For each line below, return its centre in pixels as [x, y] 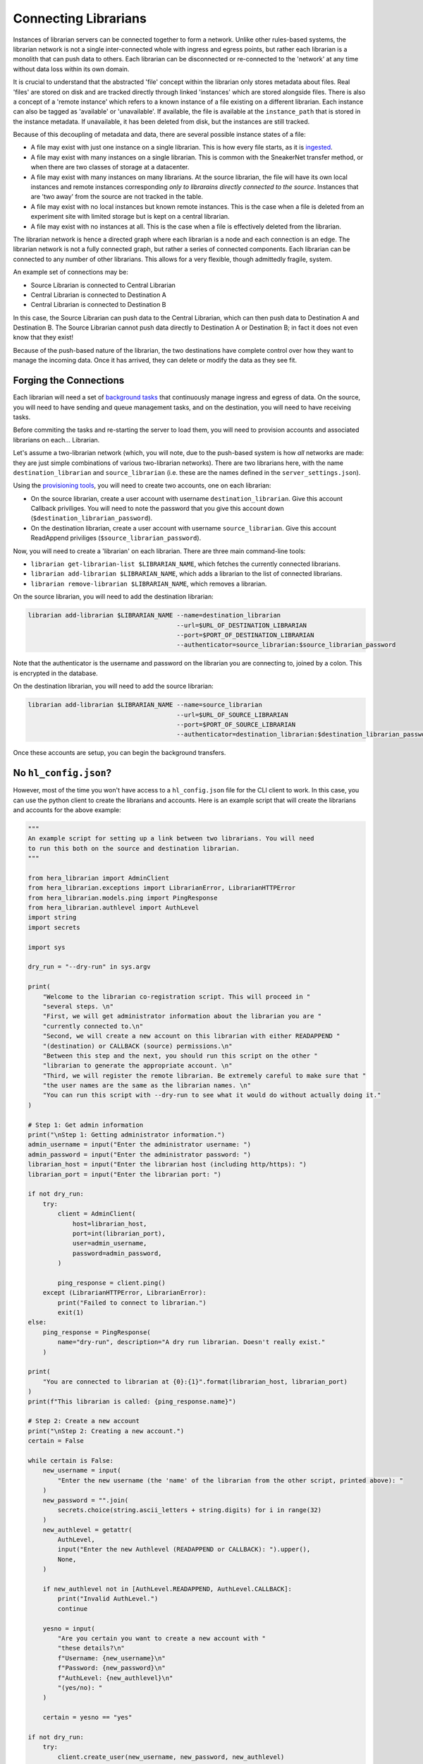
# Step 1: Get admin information [86, 1125]
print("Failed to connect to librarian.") [132, 1303]
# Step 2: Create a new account [84, 1421]
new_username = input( [82, 1470]
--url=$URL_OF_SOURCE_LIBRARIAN [232, 715]
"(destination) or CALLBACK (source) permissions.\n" [137, 1046]
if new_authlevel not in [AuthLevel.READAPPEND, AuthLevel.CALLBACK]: [167, 1589]
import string [52, 918]
